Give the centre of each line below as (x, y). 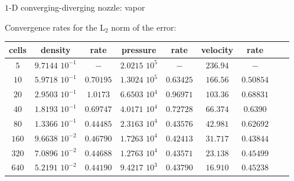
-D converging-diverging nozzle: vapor (77, 7)
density (56, 49)
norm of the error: (144, 27)
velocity (217, 49)
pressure (139, 49)
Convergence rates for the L (55, 27)
